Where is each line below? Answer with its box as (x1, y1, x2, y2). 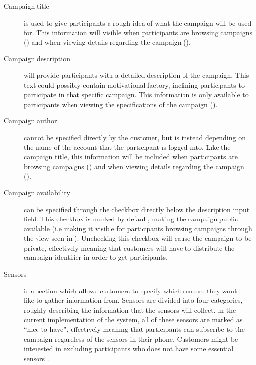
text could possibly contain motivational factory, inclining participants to (24, 79, 245, 90)
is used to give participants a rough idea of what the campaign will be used (24, 17, 252, 28)
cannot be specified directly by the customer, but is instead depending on (24, 132, 246, 142)
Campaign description (4, 53, 70, 64)
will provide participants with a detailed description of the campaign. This (24, 70, 249, 80)
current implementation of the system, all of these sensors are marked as (24, 314, 243, 325)
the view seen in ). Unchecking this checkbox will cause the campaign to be (24, 233, 252, 243)
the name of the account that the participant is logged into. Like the (24, 142, 231, 152)
